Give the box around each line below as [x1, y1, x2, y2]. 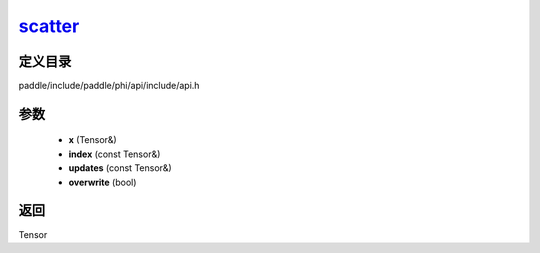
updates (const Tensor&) [68, 162, 172, 174]
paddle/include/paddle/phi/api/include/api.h [18, 80, 200, 92]
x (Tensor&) [68, 134, 117, 146]
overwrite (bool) [68, 176, 137, 188]
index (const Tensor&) [68, 148, 161, 160]
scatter [18, 15, 80, 37]
